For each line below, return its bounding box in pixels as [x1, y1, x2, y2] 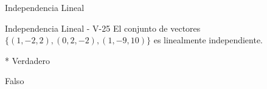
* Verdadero [5, 54, 50, 66]
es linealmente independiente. [153, 34, 263, 46]
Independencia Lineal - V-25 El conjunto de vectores [5, 21, 201, 34]
